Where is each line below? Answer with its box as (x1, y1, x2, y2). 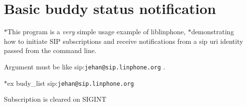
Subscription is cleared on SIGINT (4, 94, 107, 104)
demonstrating (191, 27, 234, 37)
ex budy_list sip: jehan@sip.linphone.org (7, 78, 134, 88)
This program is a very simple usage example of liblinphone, (7, 27, 186, 37)
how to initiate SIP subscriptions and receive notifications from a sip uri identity (4, 36, 243, 46)
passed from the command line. (4, 45, 97, 55)
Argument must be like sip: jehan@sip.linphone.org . (4, 61, 165, 71)
